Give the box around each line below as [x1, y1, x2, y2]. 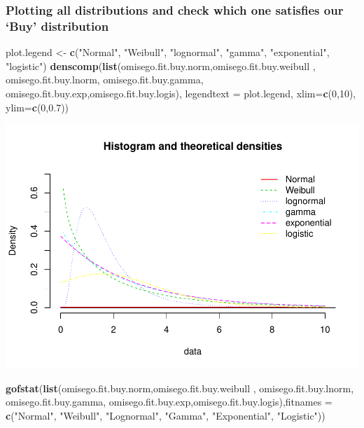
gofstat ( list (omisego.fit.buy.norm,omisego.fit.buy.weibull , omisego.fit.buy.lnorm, [6, 380, 354, 395]
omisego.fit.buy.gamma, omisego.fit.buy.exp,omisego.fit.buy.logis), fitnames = [6, 394, 332, 409]
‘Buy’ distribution [6, 17, 109, 34]
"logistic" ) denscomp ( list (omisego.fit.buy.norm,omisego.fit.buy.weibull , [6, 58, 316, 73]
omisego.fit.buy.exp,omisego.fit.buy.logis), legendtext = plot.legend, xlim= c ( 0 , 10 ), [6, 85, 356, 100]
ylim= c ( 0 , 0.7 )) [6, 99, 69, 114]
